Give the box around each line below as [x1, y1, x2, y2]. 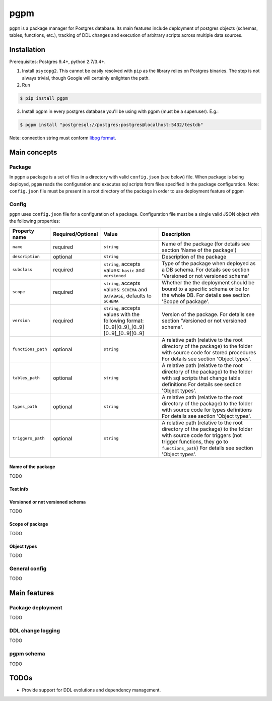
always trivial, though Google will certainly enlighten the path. [22, 75, 150, 81]
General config [9, 565, 47, 572]
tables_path [12, 375, 40, 380]
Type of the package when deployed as [162, 260, 256, 267]
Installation [9, 45, 45, 54]
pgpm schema [9, 650, 45, 657]
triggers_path [12, 436, 45, 441]
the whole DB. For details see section [162, 291, 250, 298]
